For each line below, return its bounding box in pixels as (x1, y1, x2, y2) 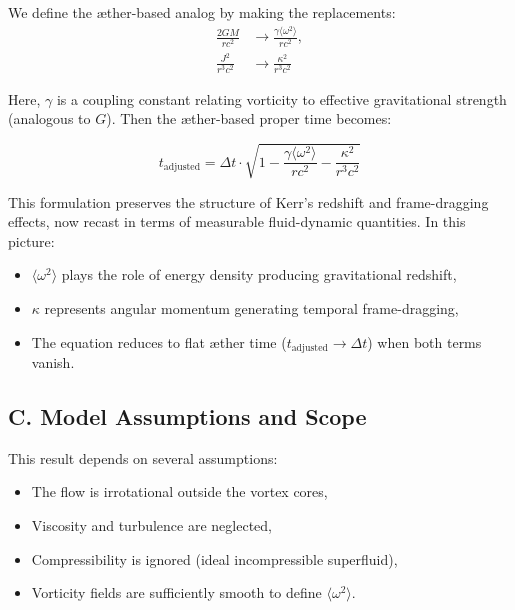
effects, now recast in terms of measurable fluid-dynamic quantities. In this (8, 211, 466, 232)
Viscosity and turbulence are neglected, (31, 515, 272, 536)
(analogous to (8, 108, 91, 129)
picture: (8, 230, 55, 251)
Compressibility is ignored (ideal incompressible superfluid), (31, 548, 398, 569)
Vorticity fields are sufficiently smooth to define (31, 582, 322, 603)
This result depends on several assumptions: (8, 447, 278, 468)
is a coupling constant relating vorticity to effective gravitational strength (56, 88, 507, 109)
